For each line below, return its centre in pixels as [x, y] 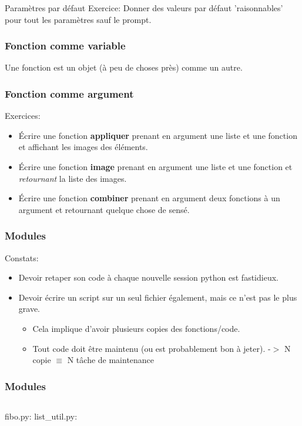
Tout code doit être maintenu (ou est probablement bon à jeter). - [152, 348]
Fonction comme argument [69, 93]
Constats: [22, 257]
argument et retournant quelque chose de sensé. [104, 209]
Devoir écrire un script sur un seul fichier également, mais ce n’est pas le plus [158, 297]
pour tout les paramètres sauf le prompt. [78, 19]
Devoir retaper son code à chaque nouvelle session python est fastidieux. [148, 277]
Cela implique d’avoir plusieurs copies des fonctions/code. [136, 328]
